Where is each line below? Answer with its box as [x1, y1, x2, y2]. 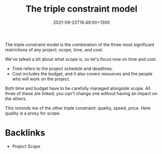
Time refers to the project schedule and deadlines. [12, 66, 113, 71]
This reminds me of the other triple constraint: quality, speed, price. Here [5, 105, 151, 111]
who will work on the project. [12, 76, 70, 82]
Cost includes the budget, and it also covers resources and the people [12, 70, 153, 76]
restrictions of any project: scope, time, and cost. [5, 47, 103, 52]
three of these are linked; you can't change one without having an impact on [5, 90, 158, 96]
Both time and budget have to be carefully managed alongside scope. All [5, 85, 150, 91]
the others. [5, 96, 27, 102]
